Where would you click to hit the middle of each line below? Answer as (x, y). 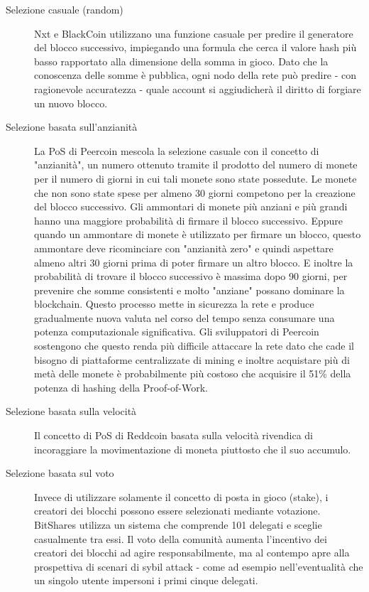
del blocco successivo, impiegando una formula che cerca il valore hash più (195, 47)
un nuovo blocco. (71, 103)
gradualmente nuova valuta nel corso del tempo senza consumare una (184, 317)
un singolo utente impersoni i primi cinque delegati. (146, 580)
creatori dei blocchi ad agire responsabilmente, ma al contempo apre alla (192, 553)
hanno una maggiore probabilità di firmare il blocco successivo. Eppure (189, 220)
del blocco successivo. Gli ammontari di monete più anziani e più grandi (191, 206)
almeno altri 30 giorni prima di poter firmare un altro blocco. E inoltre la (194, 262)
